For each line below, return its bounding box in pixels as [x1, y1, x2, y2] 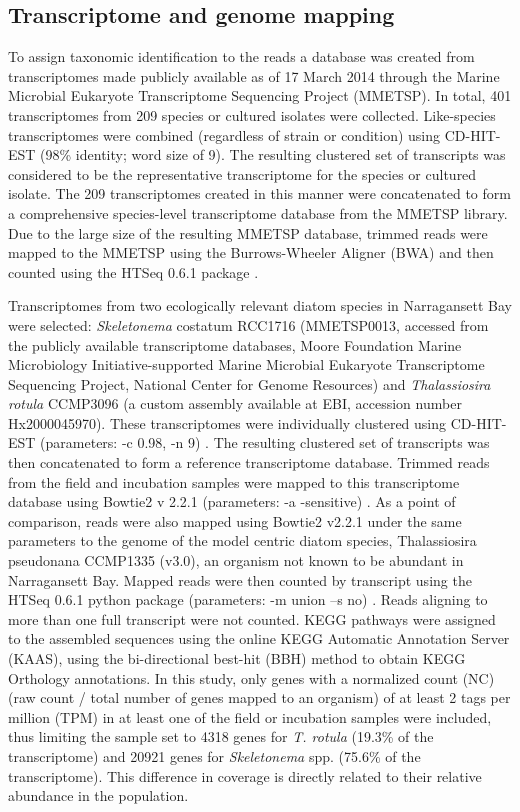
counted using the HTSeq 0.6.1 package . [8, 261, 259, 282]
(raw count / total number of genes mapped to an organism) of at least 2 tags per [8, 687, 511, 708]
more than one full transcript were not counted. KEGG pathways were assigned [8, 608, 496, 629]
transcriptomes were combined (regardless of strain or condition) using [8, 124, 441, 145]
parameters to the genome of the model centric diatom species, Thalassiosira [8, 530, 477, 551]
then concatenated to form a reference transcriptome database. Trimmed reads [8, 452, 490, 473]
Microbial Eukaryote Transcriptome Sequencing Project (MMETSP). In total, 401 [8, 85, 512, 106]
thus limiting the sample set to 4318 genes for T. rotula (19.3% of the [8, 726, 434, 747]
